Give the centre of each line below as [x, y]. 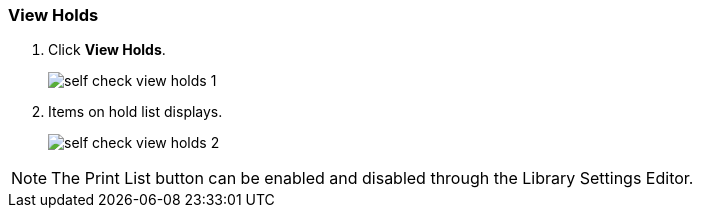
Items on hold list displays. [135, 112]
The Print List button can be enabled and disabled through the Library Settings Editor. [372, 178]
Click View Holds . [107, 50]
